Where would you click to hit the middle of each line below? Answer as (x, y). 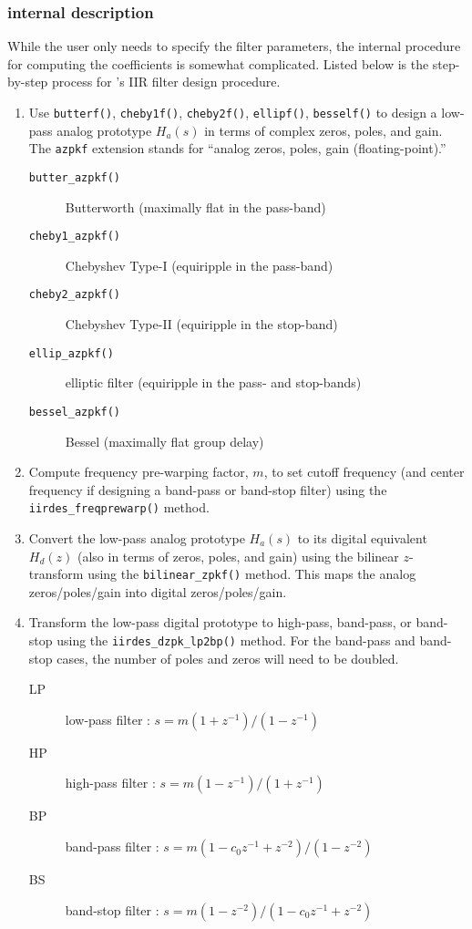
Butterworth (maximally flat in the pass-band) (195, 206)
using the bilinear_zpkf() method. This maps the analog (252, 574)
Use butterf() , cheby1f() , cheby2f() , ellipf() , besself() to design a (233, 112)
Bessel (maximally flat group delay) (164, 441)
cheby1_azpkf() (75, 237)
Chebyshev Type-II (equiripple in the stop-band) (201, 324)
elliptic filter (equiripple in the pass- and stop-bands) (213, 382)
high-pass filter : (110, 783)
